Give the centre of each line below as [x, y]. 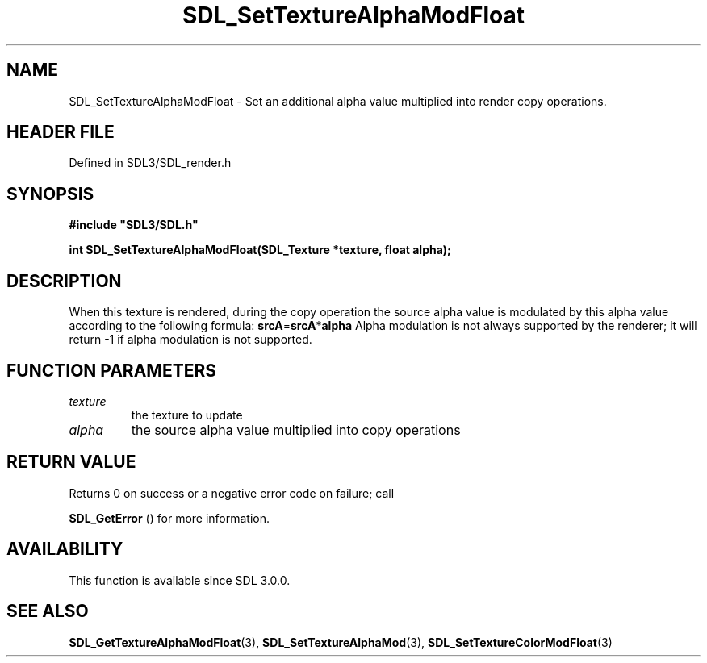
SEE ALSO [48, 611]
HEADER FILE [61, 132]
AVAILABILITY [65, 549]
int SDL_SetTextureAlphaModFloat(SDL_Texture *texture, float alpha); [260, 250]
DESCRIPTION [64, 281]
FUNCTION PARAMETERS [111, 370]
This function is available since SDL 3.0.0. [180, 580]
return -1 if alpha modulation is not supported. [190, 340]
